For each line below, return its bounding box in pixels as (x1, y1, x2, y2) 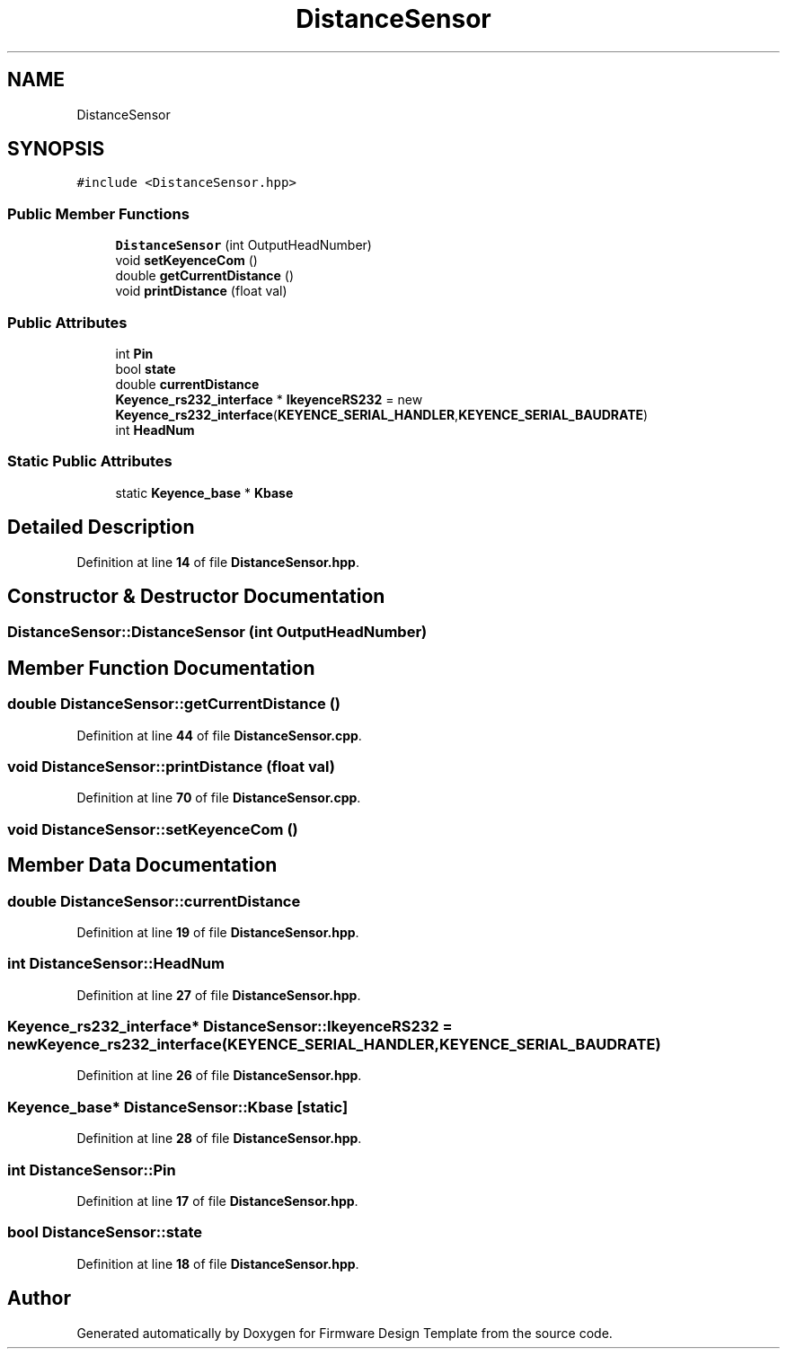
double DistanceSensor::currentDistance (7, 891, 301, 910)
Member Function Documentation (7, 656, 315, 679)
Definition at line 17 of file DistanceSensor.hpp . (76, 1192, 358, 1209)
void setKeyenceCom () (115, 253, 258, 269)
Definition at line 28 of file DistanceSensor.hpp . (76, 1130, 362, 1147)
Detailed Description (7, 516, 195, 539)
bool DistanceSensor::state (7, 1223, 202, 1242)
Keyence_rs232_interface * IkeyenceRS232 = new (115, 391, 423, 407)
